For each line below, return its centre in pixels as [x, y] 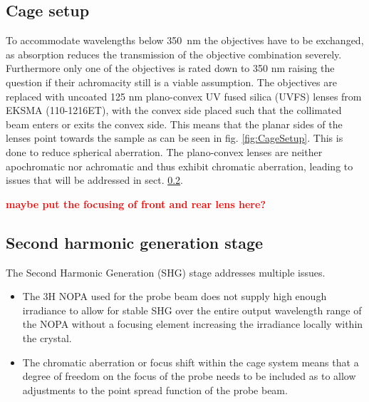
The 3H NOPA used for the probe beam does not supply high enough [175, 296]
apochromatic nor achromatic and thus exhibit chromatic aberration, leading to [180, 166]
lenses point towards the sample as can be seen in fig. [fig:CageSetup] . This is [175, 138]
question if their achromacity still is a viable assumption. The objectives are [171, 82]
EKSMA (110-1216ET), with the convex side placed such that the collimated [174, 110]
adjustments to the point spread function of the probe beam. [155, 390]
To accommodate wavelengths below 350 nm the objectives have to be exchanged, [185, 40]
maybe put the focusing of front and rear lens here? [136, 203]
